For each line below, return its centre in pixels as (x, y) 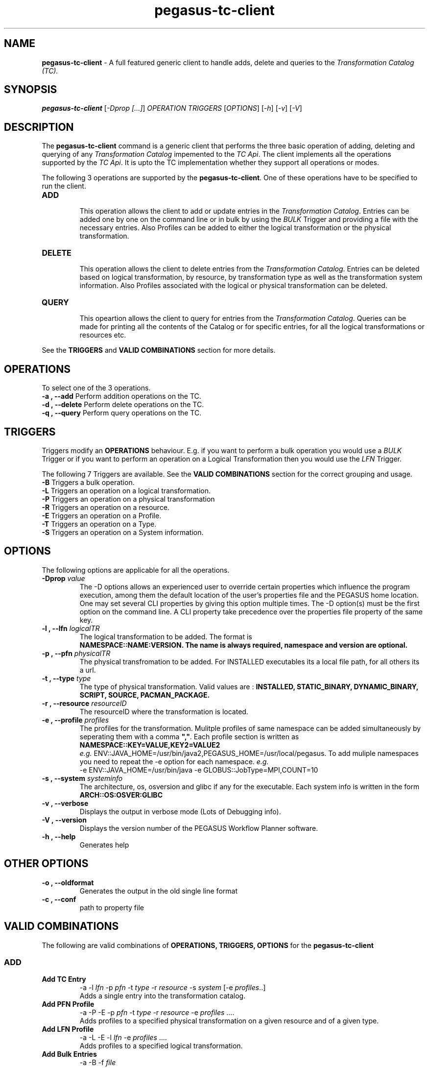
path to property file (112, 907)
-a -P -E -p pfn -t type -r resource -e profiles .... (157, 1013)
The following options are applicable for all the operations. (136, 570)
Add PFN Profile (68, 1004)
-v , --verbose (65, 803)
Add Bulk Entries (69, 1054)
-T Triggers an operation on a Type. (99, 524)
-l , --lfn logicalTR (71, 628)
